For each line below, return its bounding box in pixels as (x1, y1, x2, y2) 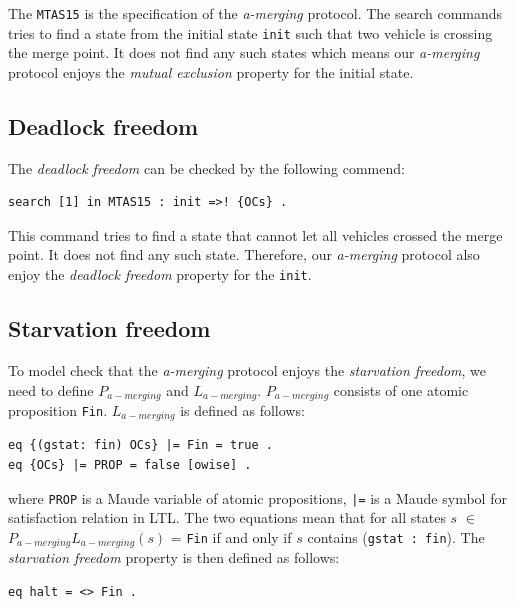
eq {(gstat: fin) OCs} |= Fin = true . (8, 438, 273, 453)
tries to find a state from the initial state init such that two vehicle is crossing (8, 22, 493, 43)
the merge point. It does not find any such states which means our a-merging (8, 42, 480, 63)
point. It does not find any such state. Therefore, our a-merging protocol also (8, 244, 480, 265)
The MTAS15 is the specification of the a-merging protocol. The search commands (8, 3, 503, 23)
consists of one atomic (333, 379, 469, 400)
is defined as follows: (180, 399, 305, 420)
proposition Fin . (8, 399, 108, 420)
